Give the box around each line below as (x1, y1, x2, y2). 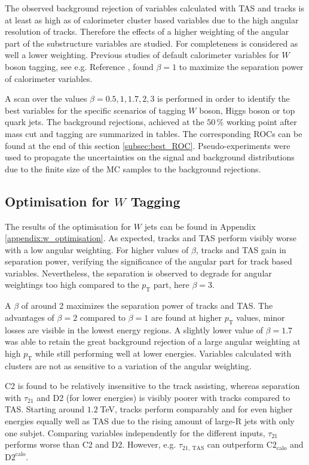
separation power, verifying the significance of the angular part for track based (5, 255, 292, 268)
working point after (226, 116, 297, 128)
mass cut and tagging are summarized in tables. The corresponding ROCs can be (5, 127, 302, 139)
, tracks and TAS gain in (195, 243, 286, 256)
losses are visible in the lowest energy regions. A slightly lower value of (5, 323, 263, 336)
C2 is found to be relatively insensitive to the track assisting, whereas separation (5, 379, 300, 392)
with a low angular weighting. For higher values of (5, 243, 189, 256)
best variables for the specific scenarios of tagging (5, 104, 186, 116)
